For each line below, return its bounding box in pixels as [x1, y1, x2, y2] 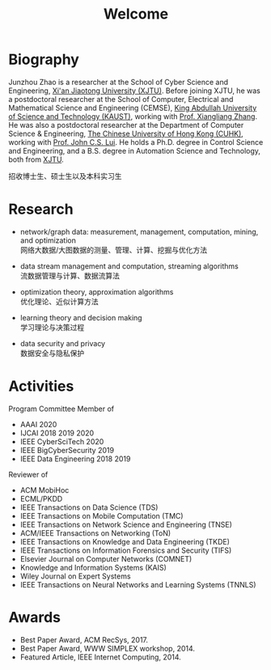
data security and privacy [19, 338, 106, 348]
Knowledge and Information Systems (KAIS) [19, 562, 167, 572]
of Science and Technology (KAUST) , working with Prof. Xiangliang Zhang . [8, 111, 257, 121]
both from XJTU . [8, 155, 65, 164]
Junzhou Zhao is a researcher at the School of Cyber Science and [8, 77, 229, 87]
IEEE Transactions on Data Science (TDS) [19, 502, 159, 512]
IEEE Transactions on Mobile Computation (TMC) [19, 511, 184, 520]
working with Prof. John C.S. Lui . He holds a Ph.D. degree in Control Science [8, 137, 264, 146]
